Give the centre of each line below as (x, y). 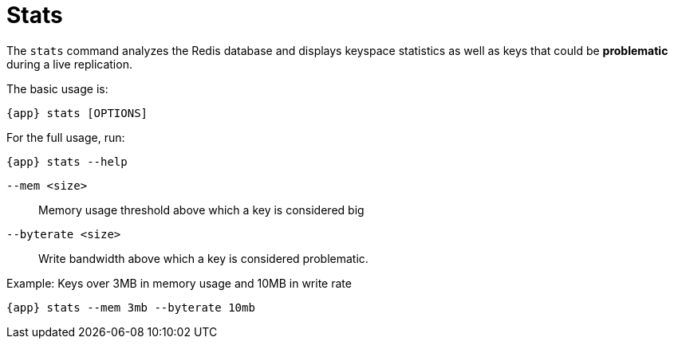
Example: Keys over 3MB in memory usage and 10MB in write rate (179, 283)
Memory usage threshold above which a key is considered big (201, 210)
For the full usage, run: (66, 137)
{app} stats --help (67, 161)
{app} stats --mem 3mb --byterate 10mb (131, 307)
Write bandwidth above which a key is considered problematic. (203, 258)
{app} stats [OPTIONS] (77, 113)
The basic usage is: (57, 88)
